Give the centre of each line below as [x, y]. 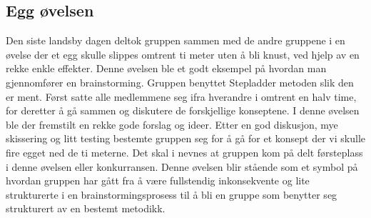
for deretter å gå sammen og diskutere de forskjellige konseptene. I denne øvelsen [183, 110]
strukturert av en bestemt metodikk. [86, 208]
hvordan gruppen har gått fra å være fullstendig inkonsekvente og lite [158, 180]
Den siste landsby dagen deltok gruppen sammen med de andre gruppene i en [176, 40]
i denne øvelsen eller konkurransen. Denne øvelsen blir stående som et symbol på [182, 166]
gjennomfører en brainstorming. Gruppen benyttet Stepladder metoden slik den [180, 82]
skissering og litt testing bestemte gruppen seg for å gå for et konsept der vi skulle [185, 138]
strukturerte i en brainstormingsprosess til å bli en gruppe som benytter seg [172, 194]
